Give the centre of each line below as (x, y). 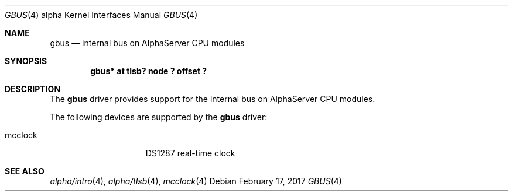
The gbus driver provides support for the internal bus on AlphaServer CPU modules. (213, 99)
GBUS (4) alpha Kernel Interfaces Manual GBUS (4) (101, 15)
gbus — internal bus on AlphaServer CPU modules (147, 43)
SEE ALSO (25, 171)
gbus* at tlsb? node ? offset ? (149, 71)
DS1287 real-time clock (190, 153)
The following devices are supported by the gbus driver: (159, 117)
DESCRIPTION (33, 89)
